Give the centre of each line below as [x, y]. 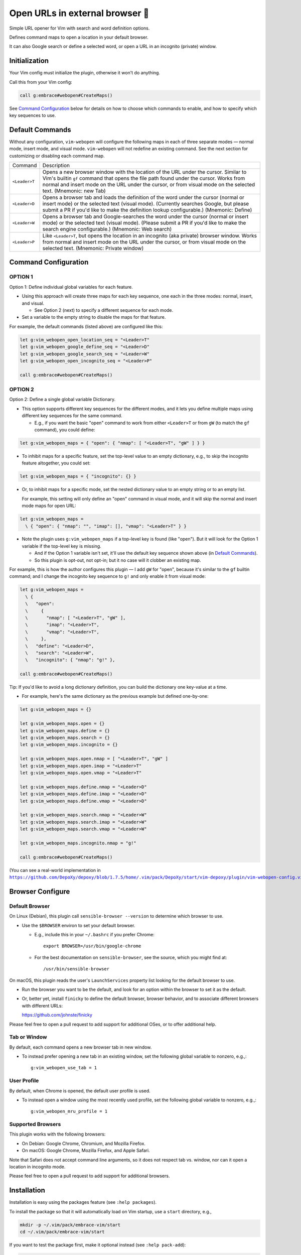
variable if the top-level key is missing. [61, 546]
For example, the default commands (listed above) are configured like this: [86, 326]
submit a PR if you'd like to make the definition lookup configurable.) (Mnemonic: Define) [147, 210]
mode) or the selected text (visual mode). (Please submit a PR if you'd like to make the [144, 223]
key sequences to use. [33, 115]
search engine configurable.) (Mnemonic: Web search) [107, 229]
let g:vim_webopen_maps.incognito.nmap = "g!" [78, 843]
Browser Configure [40, 891]
